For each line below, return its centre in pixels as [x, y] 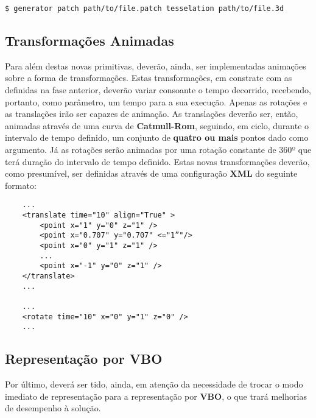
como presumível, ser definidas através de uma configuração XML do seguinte [151, 173]
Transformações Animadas [90, 41]
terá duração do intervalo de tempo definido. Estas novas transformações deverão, [157, 161]
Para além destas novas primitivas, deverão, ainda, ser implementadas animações [156, 66]
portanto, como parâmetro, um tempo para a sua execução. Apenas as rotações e [156, 101]
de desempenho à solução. [53, 408]
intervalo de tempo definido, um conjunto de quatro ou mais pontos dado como [157, 137]
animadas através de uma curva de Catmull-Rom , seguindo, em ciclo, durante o [157, 125]
